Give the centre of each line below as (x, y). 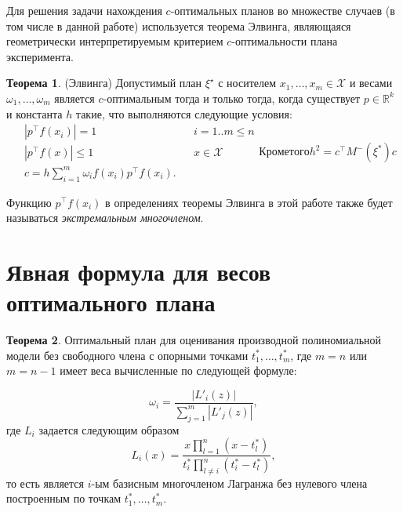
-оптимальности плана (285, 41)
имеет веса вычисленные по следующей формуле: (178, 370)
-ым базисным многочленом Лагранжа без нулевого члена (229, 483)
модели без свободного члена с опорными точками (127, 355)
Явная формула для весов (139, 271)
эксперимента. (40, 56)
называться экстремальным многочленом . (105, 218)
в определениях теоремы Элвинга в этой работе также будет (249, 202)
